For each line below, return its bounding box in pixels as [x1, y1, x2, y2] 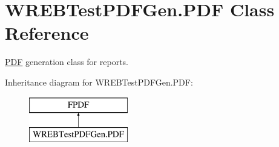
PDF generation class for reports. [5, 55, 128, 68]
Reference [5, 20, 89, 45]
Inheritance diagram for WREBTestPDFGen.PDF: [5, 75, 193, 88]
